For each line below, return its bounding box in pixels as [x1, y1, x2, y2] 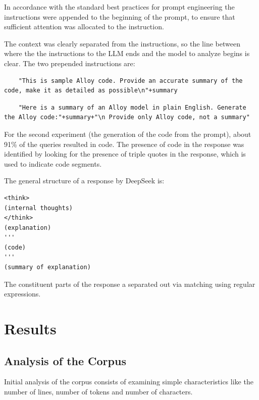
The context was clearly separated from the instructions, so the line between [4, 38, 240, 48]
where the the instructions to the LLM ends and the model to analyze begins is [4, 48, 250, 59]
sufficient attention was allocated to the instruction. [4, 21, 164, 32]
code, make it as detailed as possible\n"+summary [4, 87, 178, 94]
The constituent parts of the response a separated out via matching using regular [4, 278, 255, 289]
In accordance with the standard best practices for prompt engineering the [4, 2, 235, 12]
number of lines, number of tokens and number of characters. [4, 386, 193, 397]
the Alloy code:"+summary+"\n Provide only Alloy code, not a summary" [4, 114, 250, 121]
